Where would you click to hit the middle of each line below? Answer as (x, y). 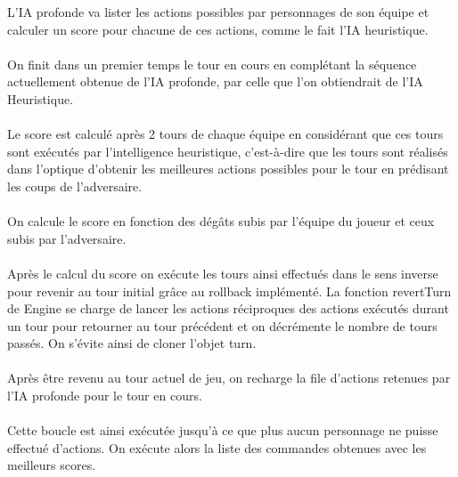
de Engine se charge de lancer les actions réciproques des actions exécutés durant (228, 308)
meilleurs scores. (52, 465)
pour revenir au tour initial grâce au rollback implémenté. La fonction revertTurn (229, 291)
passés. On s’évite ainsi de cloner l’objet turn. (132, 343)
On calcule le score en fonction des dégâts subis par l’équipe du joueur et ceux (221, 221)
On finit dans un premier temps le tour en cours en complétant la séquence (212, 64)
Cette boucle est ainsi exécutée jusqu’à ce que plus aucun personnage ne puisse (223, 430)
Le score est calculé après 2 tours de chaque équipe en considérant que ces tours (225, 134)
